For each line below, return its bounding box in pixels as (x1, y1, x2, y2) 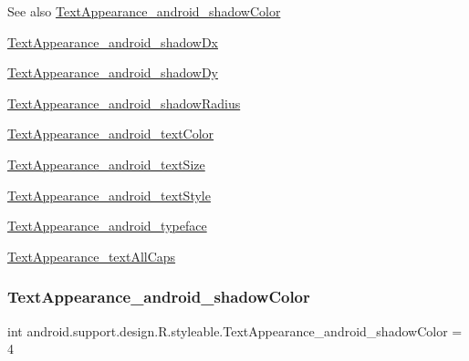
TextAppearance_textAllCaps (7, 246, 176, 265)
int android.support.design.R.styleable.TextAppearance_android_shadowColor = (7, 321, 463, 340)
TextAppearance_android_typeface (7, 216, 207, 235)
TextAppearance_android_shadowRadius (7, 93, 241, 112)
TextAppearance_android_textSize (7, 154, 205, 173)
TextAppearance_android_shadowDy (7, 63, 218, 82)
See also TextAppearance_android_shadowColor (7, 2, 281, 20)
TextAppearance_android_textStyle (7, 185, 211, 204)
